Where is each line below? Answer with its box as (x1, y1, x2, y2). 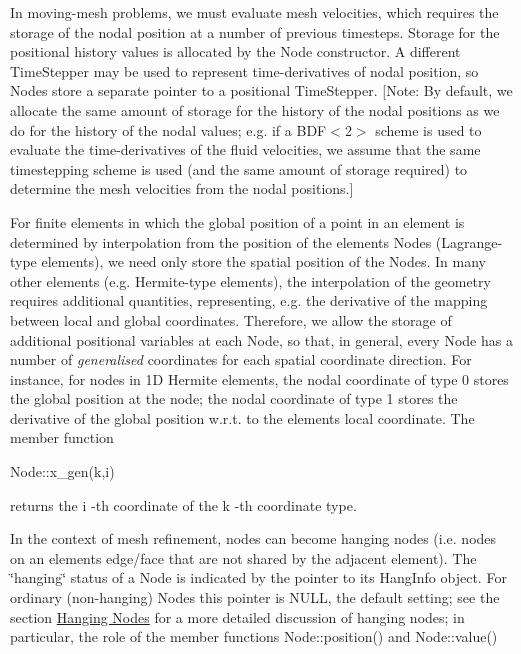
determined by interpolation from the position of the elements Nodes (10, 231, 432, 252)
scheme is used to (375, 119, 482, 140)
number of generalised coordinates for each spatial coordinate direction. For (10, 349, 472, 370)
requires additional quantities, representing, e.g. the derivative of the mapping (10, 290, 488, 311)
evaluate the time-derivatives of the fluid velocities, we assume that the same (10, 139, 481, 160)
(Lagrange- (435, 231, 503, 252)
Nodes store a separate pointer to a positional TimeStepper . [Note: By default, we (10, 80, 513, 101)
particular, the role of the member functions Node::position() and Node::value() (10, 626, 498, 647)
